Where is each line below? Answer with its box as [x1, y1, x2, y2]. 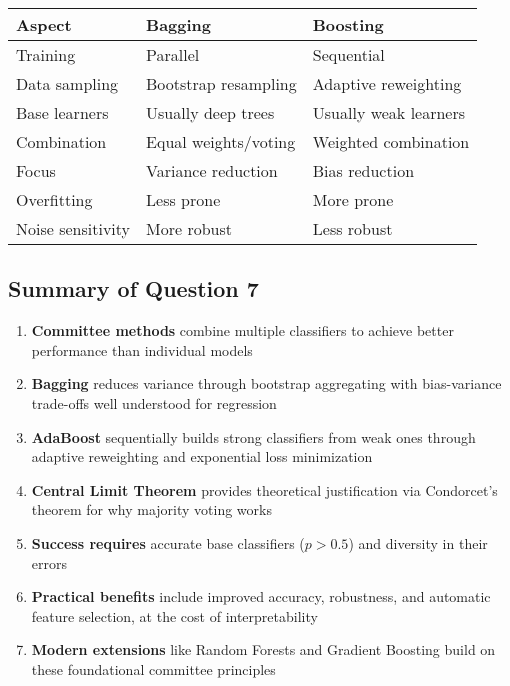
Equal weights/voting [146, 130, 296, 153]
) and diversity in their [348, 532, 488, 553]
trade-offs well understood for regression [31, 392, 277, 413]
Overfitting [16, 188, 93, 211]
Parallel [146, 43, 200, 66]
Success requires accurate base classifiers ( [31, 532, 305, 553]
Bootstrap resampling [146, 72, 297, 95]
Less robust [312, 217, 393, 240]
